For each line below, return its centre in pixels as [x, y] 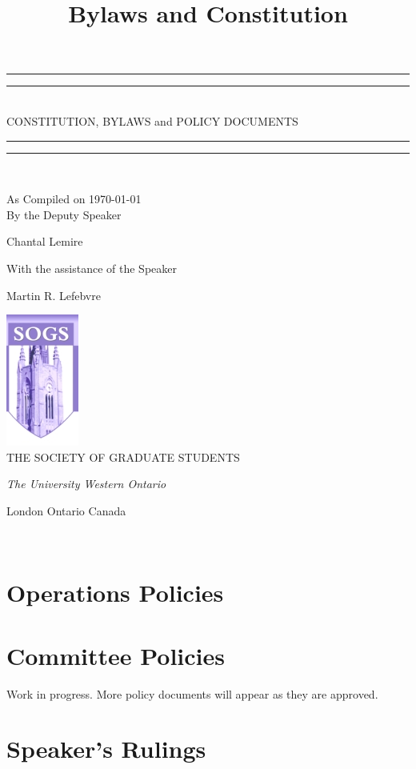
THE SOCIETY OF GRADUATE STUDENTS [123, 457]
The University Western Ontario [86, 484]
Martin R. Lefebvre [54, 295]
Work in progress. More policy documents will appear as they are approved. [192, 693]
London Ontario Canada [66, 510]
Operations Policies [115, 593]
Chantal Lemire [45, 241]
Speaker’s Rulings [106, 749]
